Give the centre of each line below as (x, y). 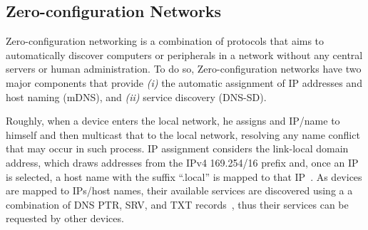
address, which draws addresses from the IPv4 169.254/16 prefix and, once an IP (182, 162)
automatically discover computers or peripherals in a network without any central (184, 54)
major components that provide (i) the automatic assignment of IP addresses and (184, 82)
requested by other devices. (65, 218)
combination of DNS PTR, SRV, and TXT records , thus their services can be (177, 204)
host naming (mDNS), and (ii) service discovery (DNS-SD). (136, 96)
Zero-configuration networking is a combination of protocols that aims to (165, 41)
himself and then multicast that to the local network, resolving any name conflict (183, 134)
